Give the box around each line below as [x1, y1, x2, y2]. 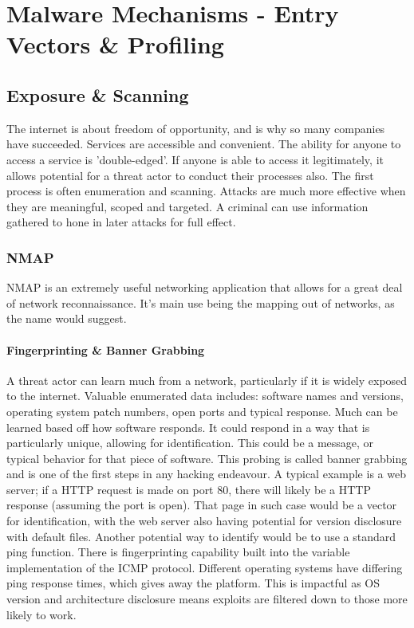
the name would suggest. [6, 310, 127, 327]
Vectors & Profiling [6, 28, 224, 61]
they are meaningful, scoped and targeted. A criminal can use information [6, 198, 369, 214]
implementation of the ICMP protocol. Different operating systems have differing [6, 559, 403, 575]
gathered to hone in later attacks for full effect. [6, 214, 236, 230]
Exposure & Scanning [6, 82, 189, 107]
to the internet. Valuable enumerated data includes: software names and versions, [6, 387, 404, 404]
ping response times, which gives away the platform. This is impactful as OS [6, 575, 380, 591]
